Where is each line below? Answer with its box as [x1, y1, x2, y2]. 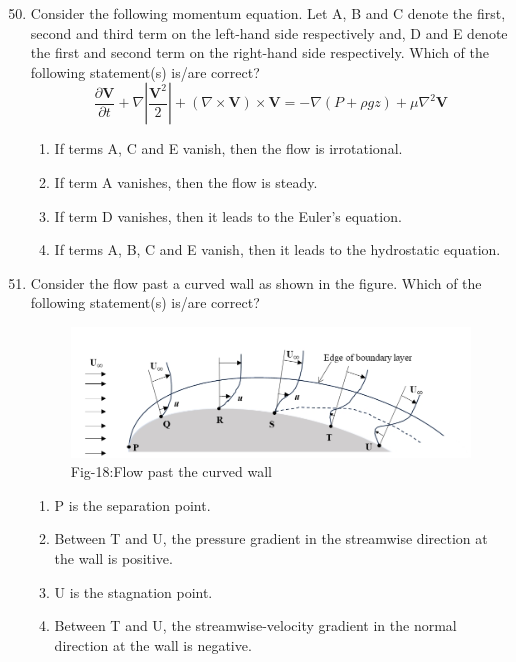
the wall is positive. [54, 548, 173, 569]
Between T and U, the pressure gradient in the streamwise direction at [54, 528, 488, 549]
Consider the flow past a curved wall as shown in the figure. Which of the [30, 272, 482, 293]
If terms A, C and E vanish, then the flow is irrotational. [54, 138, 403, 159]
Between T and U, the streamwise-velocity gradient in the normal [54, 615, 457, 636]
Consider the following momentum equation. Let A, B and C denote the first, [30, 3, 506, 23]
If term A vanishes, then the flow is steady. [54, 171, 318, 192]
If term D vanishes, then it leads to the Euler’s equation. [54, 205, 402, 226]
